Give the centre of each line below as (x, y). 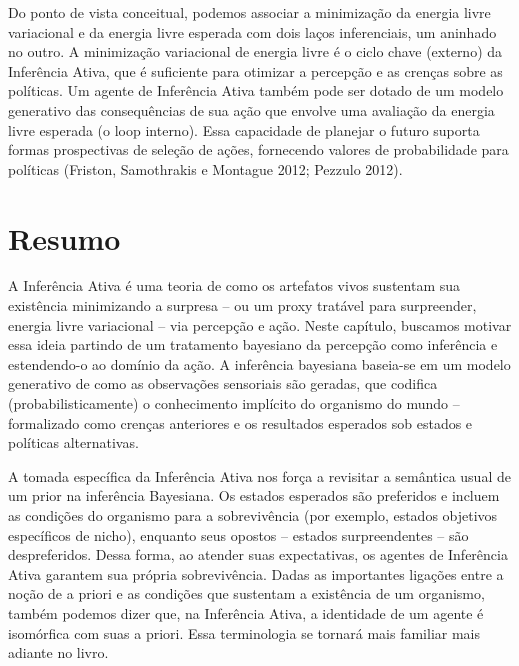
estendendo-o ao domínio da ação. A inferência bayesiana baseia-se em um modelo (259, 363)
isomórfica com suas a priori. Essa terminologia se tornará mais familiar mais (244, 632)
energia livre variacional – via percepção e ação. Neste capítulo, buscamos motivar (260, 324)
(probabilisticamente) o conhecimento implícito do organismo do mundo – (234, 403)
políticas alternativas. (73, 442)
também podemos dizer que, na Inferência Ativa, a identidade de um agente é (246, 612)
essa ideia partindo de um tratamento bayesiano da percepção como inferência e (253, 344)
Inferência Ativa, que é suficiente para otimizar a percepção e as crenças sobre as (255, 70)
